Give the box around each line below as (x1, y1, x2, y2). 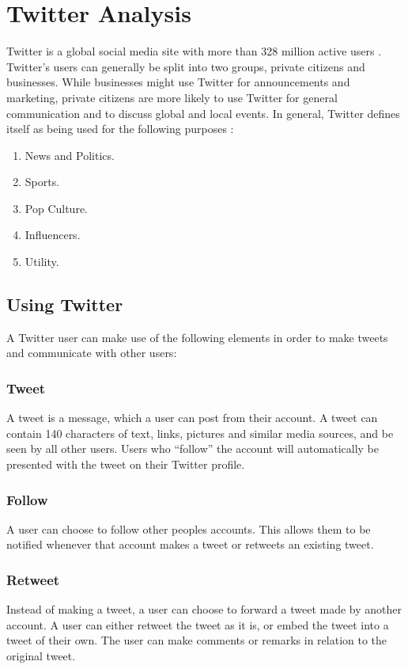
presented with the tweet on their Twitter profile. (6, 456, 245, 473)
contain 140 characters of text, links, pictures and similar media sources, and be (6, 424, 394, 441)
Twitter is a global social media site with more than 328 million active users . (6, 43, 382, 59)
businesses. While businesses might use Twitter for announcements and (6, 74, 350, 90)
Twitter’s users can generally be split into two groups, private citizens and (6, 58, 365, 74)
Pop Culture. (25, 200, 88, 216)
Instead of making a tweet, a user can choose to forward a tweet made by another (6, 601, 402, 618)
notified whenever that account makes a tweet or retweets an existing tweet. (6, 536, 374, 553)
